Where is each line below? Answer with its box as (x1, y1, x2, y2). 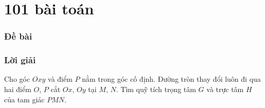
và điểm (48, 74, 73, 84)
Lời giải (4, 53, 36, 66)
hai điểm (4, 84, 31, 95)
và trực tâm (206, 84, 244, 95)
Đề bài (4, 30, 32, 43)
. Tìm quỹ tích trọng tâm (116, 84, 196, 95)
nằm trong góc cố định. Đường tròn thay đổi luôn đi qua (82, 74, 261, 84)
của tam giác (4, 94, 45, 104)
